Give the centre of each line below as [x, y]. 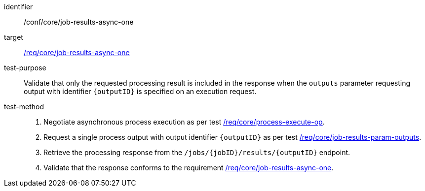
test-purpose [25, 68]
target [14, 37]
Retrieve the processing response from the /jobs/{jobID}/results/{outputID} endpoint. [197, 152]
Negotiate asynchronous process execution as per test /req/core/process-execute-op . [184, 122]
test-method [24, 107]
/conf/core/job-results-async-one [79, 22]
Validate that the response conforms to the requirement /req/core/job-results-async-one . [189, 168]
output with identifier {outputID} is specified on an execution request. [140, 91]
